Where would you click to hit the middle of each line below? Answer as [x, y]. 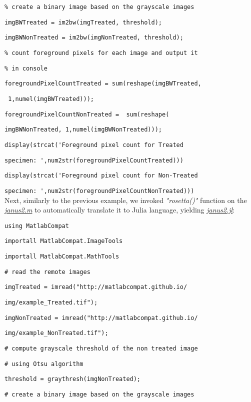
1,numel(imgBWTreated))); [51, 99]
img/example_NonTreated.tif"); [56, 333]
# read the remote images [47, 272]
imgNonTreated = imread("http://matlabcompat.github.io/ [101, 318]
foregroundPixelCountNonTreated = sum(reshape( [87, 114]
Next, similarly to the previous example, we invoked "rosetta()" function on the [126, 200]
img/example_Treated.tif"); [51, 302]
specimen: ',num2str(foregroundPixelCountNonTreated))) [99, 191]
